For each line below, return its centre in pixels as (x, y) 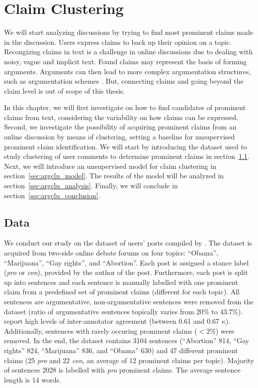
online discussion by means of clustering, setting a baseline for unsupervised (120, 137)
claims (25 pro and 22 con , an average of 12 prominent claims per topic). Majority (129, 360)
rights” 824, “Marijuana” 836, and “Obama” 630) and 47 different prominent (121, 350)
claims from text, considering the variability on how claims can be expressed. (121, 117)
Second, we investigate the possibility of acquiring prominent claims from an (120, 127)
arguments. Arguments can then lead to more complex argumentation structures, (128, 71)
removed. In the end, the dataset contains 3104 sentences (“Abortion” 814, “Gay (127, 340)
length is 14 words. (33, 379)
